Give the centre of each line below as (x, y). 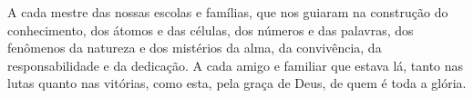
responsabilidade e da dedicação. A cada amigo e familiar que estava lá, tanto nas (236, 65)
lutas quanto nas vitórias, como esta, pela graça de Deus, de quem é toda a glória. (237, 83)
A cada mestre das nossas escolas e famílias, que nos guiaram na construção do (228, 12)
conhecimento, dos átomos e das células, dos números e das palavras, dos (211, 29)
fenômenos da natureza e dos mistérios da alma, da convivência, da (195, 48)
